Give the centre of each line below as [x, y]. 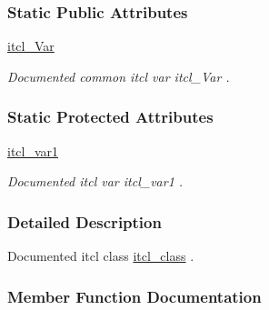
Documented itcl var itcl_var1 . [95, 181]
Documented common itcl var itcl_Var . [119, 76]
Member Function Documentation [134, 296]
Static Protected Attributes [110, 117]
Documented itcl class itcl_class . [101, 256]
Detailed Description [85, 221]
